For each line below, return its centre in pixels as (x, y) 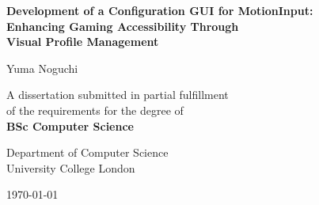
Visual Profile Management (83, 42)
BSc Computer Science (70, 125)
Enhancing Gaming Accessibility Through (123, 26)
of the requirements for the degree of (95, 110)
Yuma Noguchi (42, 68)
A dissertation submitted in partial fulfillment (118, 95)
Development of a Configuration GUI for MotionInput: (160, 10)
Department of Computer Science (87, 152)
